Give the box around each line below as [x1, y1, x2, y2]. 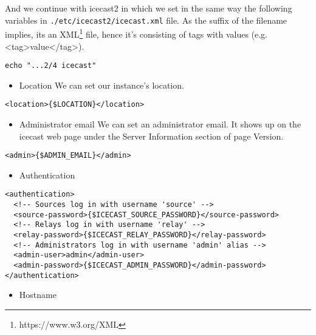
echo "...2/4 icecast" [5, 61, 97, 70]
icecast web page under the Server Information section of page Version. [19, 129, 284, 142]
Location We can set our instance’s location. [19, 78, 184, 91]
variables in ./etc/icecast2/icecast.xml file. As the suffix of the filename [5, 13, 287, 26]
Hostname [19, 288, 57, 301]
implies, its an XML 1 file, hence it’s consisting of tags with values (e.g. [5, 26, 267, 40]
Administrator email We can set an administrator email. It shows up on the [19, 118, 301, 130]
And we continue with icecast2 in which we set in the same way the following [5, 2, 292, 14]
